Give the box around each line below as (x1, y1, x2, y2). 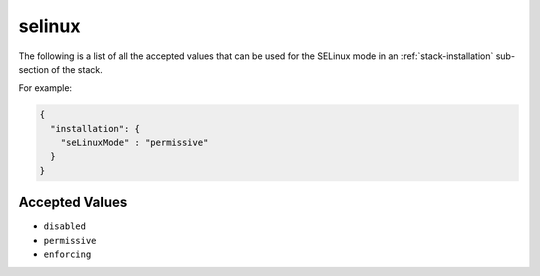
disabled (43, 221, 87, 232)
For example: (18, 82, 73, 94)
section (18, 63, 50, 75)
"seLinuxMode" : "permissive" (60, 137, 209, 149)
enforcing (43, 249, 92, 260)
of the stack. (51, 63, 104, 75)
